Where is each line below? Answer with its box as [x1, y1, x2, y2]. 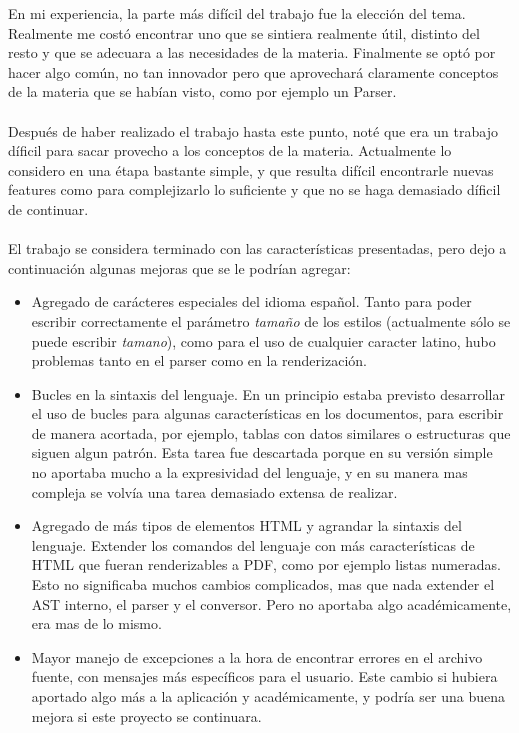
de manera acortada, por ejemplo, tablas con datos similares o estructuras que [31, 422, 511, 443]
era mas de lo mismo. [31, 613, 162, 634]
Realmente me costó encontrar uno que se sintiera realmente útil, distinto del [8, 22, 480, 43]
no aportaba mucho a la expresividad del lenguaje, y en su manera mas [31, 462, 468, 483]
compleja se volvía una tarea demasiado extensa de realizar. [31, 481, 398, 502]
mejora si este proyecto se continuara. [31, 705, 262, 726]
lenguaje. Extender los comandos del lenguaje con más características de [31, 534, 475, 555]
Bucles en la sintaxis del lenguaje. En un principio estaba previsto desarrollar [31, 383, 505, 404]
